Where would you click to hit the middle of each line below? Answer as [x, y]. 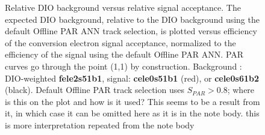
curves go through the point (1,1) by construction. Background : [123, 66]
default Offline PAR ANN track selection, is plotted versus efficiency [131, 31]
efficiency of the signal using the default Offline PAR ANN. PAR [124, 54]
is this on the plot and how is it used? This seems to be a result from [132, 101]
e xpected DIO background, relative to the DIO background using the [132, 19]
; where [241, 90]
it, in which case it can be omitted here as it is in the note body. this [132, 113]
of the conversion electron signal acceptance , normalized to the [120, 42]
